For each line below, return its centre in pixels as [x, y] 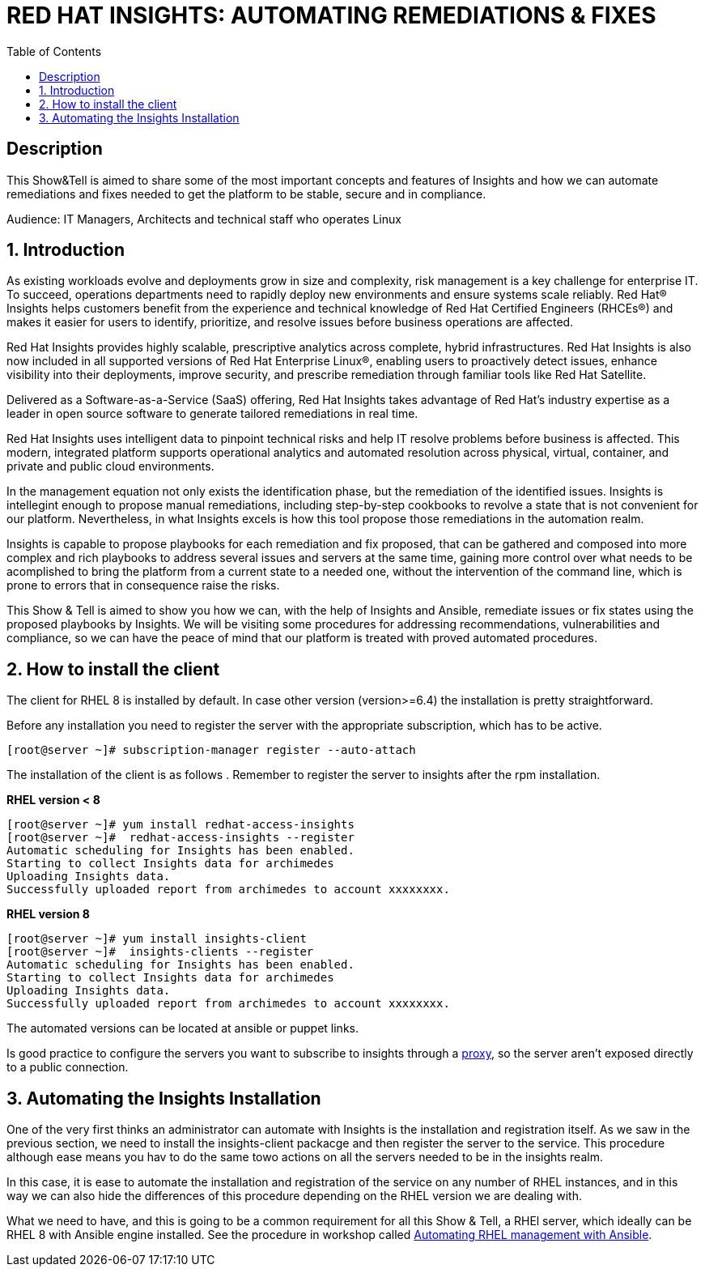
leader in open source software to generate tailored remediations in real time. [212, 414]
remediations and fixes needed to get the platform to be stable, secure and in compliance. [246, 194]
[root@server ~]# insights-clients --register [160, 952]
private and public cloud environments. [110, 466]
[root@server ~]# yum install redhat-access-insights [180, 825]
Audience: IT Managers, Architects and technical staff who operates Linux [204, 219]
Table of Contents [54, 51]
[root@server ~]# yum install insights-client [157, 939]
